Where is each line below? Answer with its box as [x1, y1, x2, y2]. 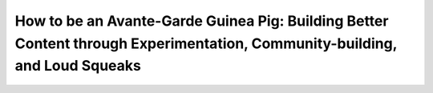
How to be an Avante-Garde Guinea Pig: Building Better [14, 12, 389, 30]
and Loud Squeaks [14, 57, 142, 75]
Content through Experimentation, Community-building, [14, 34, 397, 52]
